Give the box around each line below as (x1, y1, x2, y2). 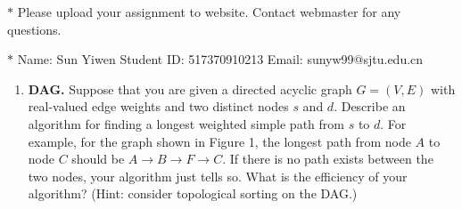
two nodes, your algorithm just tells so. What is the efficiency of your (28, 166, 408, 185)
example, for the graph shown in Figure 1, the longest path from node (28, 132, 411, 150)
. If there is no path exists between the (222, 149, 433, 168)
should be (71, 149, 125, 168)
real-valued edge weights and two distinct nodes (28, 97, 289, 116)
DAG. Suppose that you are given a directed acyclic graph (28, 79, 352, 98)
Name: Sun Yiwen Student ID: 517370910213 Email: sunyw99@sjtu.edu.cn (17, 50, 424, 68)
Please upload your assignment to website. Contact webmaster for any (17, 3, 401, 20)
